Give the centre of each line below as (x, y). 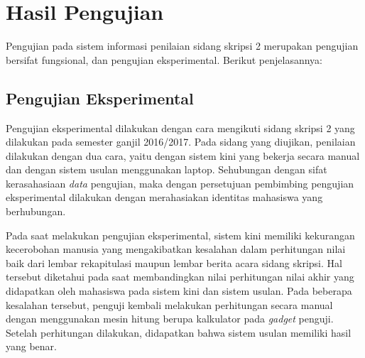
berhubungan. (36, 211)
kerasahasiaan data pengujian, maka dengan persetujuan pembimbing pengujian (180, 183)
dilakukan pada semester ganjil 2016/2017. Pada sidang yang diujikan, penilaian (181, 142)
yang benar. (32, 346)
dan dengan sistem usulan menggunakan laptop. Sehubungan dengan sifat (167, 169)
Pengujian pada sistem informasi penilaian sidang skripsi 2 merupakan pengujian (182, 46)
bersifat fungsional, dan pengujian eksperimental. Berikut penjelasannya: (164, 59)
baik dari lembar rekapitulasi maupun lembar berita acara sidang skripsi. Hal (174, 262)
